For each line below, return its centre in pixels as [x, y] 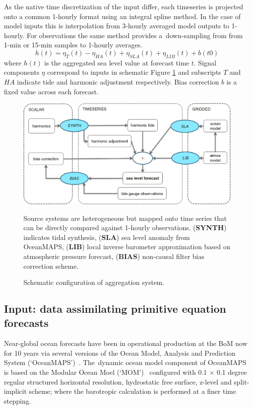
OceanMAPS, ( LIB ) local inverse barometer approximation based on [127, 247]
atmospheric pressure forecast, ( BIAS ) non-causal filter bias [114, 256]
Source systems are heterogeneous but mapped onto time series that [125, 218]
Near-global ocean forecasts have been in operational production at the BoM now [126, 343]
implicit [15, 391]
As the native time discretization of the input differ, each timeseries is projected [124, 6]
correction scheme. [51, 266]
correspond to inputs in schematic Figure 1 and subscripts [134, 72]
